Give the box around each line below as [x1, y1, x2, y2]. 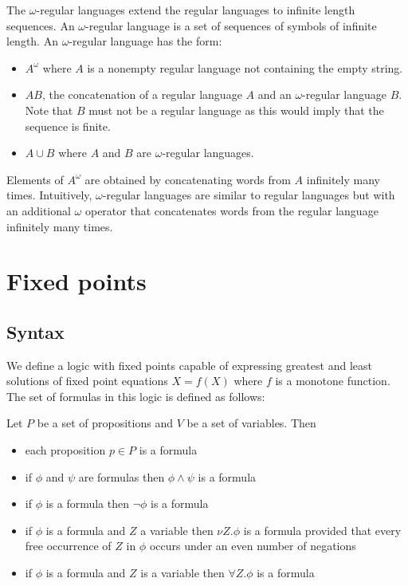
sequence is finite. [25, 117, 111, 134]
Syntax [6, 319, 65, 344]
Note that [25, 101, 73, 118]
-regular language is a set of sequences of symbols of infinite [85, 17, 377, 33]
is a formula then [45, 495, 130, 512]
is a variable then [140, 564, 225, 581]
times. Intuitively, [6, 187, 92, 203]
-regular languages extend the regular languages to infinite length [36, 2, 355, 18]
